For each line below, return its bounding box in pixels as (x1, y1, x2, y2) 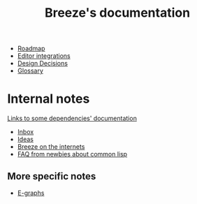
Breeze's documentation (44, 5, 191, 21)
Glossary (17, 66, 44, 75)
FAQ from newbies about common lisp (17, 150, 128, 159)
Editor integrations (17, 52, 71, 60)
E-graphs (17, 189, 45, 197)
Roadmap (17, 44, 45, 53)
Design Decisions (17, 59, 68, 68)
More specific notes (7, 170, 96, 182)
